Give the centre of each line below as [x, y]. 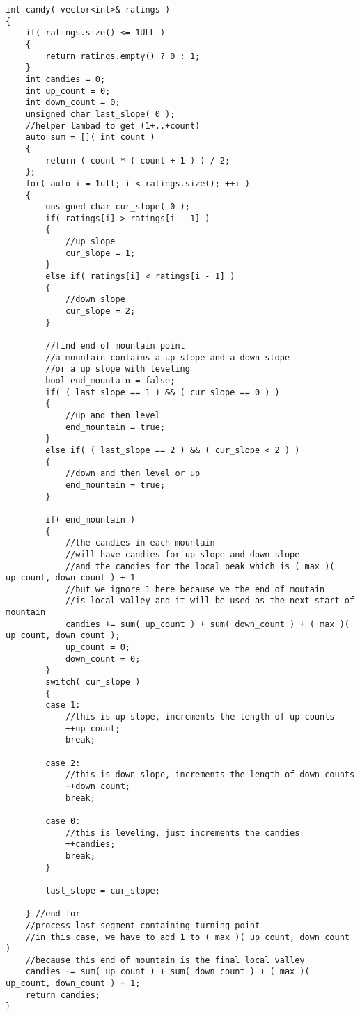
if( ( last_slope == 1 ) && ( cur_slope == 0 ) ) [163, 392]
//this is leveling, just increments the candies [182, 833]
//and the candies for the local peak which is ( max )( [200, 566]
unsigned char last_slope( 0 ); [100, 114]
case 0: [63, 821]
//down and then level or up [133, 474]
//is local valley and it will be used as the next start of [210, 601]
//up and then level [112, 415]
